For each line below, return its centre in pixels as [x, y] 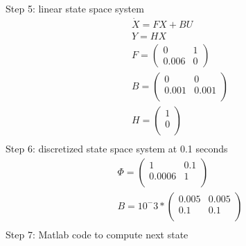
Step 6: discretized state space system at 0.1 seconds [117, 148]
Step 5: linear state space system [75, 8]
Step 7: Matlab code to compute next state [97, 234]
